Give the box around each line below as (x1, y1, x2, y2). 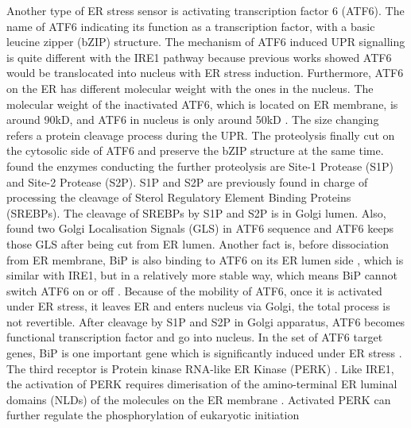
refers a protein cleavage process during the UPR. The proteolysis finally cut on (6, 126, 395, 143)
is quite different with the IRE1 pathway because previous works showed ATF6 (6, 48, 392, 65)
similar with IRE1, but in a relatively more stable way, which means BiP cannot (6, 267, 397, 283)
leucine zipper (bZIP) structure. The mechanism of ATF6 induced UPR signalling (6, 33, 405, 50)
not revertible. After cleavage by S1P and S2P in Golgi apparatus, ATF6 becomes (6, 313, 405, 330)
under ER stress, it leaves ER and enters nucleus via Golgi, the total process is (6, 298, 390, 314)
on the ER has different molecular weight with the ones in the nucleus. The (6, 79, 374, 96)
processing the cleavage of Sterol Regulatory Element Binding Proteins (6, 189, 351, 206)
